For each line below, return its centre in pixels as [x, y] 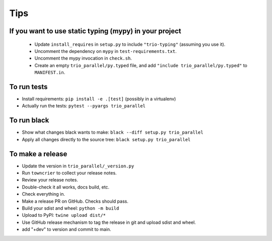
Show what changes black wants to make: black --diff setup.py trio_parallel [113, 132]
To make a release [38, 154]
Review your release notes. [50, 180]
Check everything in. [44, 194]
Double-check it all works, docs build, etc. [66, 187]
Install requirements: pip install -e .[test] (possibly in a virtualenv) [99, 99]
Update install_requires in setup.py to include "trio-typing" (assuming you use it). [130, 44]
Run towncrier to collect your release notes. [69, 173]
